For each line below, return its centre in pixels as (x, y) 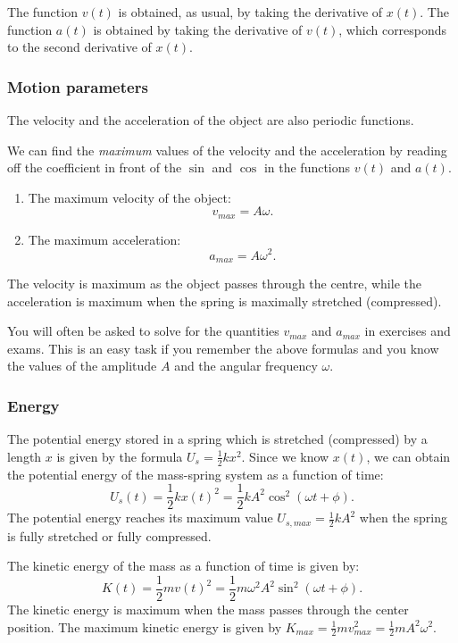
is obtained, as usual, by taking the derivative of (250, 12)
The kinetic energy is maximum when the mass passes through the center (208, 609)
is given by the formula (120, 456)
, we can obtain (408, 456)
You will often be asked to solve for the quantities (143, 331)
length (25, 456)
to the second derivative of (79, 47)
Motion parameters (78, 86)
